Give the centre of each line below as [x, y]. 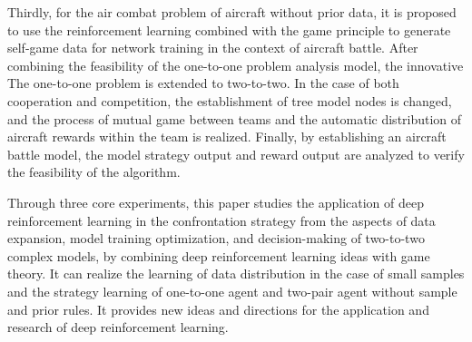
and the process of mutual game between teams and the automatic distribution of [235, 118]
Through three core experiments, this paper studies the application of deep [216, 202]
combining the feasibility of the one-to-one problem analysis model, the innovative [236, 65]
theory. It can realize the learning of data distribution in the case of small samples [236, 274]
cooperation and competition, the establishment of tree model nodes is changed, [230, 100]
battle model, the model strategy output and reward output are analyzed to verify [236, 154]
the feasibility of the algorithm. [94, 172]
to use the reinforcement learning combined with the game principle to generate [229, 29]
